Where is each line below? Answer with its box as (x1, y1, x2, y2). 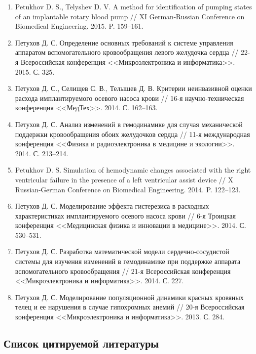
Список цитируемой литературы (3, 336, 159, 351)
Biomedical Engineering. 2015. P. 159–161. (15, 21, 144, 31)
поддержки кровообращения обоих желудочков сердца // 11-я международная (15, 129, 250, 139)
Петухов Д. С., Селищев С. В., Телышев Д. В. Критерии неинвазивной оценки (15, 83, 252, 93)
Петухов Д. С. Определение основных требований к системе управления (15, 37, 233, 47)
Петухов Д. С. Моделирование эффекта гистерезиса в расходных (15, 201, 209, 211)
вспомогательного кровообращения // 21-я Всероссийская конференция (15, 265, 231, 276)
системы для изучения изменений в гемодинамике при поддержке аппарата (15, 256, 241, 266)
